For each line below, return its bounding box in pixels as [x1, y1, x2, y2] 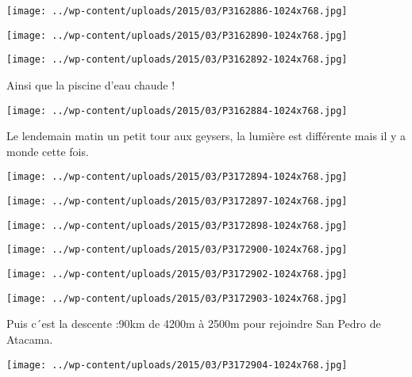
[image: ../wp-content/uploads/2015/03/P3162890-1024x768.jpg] [6, 29, 348, 41]
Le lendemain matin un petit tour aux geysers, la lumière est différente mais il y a [6, 128, 406, 144]
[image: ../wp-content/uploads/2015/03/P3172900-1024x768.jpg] [6, 244, 348, 256]
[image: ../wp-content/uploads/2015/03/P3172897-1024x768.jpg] [6, 196, 348, 208]
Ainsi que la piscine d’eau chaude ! [6, 76, 175, 93]
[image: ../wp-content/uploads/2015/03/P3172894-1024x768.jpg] [6, 171, 348, 183]
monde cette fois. [6, 143, 89, 159]
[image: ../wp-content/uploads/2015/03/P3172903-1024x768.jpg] [6, 292, 348, 304]
